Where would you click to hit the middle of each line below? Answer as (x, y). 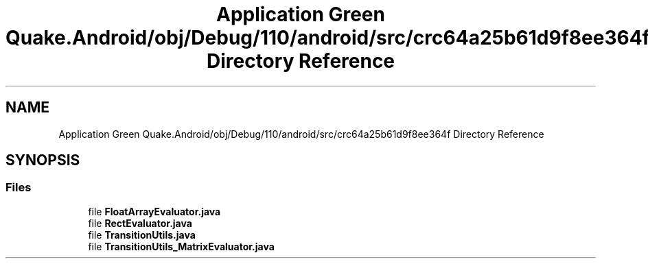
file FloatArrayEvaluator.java (154, 211)
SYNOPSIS (43, 160)
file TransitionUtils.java (142, 235)
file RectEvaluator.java (140, 223)
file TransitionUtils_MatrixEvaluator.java (181, 246)
